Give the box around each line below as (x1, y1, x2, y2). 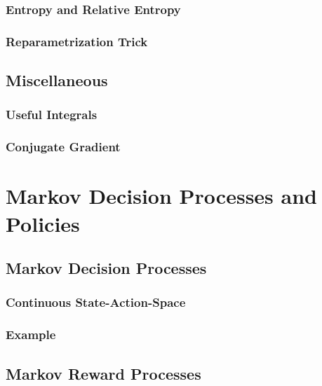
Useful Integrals (6, 106, 98, 123)
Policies (6, 209, 80, 237)
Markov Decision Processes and (6, 181, 317, 210)
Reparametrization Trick (6, 32, 148, 50)
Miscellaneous (6, 69, 108, 91)
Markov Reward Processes (6, 362, 201, 384)
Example (6, 326, 56, 343)
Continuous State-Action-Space (6, 294, 186, 311)
